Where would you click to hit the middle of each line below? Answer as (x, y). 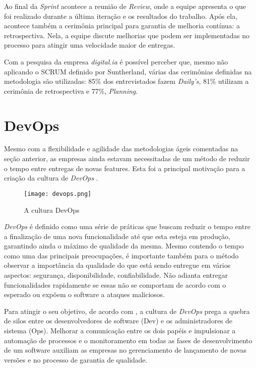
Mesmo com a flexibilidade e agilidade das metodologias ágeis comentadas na (121, 149)
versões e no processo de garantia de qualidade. (76, 359)
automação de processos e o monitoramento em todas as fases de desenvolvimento (128, 340)
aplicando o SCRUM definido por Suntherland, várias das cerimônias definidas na (128, 71)
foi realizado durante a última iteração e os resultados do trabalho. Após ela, (121, 16)
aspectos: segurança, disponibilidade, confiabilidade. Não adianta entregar (116, 275)
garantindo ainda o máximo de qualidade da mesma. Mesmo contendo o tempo (124, 246)
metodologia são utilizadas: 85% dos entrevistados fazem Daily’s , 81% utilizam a (127, 81)
